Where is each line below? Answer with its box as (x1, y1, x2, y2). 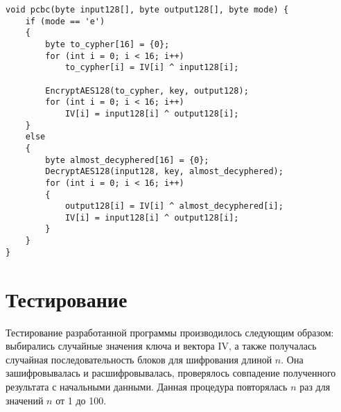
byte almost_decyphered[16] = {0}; (45, 155, 209, 165)
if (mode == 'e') (25, 16, 105, 26)
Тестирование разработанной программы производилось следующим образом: (6, 325, 334, 339)
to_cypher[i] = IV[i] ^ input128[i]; (64, 62, 239, 73)
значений (6, 393, 44, 407)
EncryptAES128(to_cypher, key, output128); (45, 85, 249, 96)
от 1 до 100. (55, 393, 107, 407)
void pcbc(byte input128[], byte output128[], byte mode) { (6, 5, 289, 15)
